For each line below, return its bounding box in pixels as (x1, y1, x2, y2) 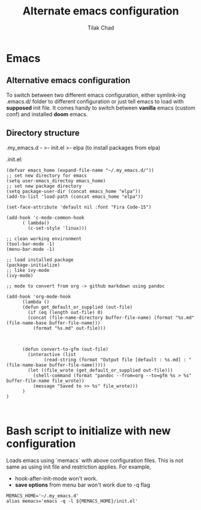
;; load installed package (6, 257, 74, 263)
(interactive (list (28, 351, 77, 357)
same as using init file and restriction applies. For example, (6, 463, 151, 470)
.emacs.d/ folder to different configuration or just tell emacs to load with (6, 97, 184, 105)
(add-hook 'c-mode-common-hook (6, 215, 85, 221)
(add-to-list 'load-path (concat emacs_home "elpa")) (6, 194, 144, 200)
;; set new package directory (6, 183, 82, 189)
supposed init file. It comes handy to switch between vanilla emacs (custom (6, 104, 196, 111)
